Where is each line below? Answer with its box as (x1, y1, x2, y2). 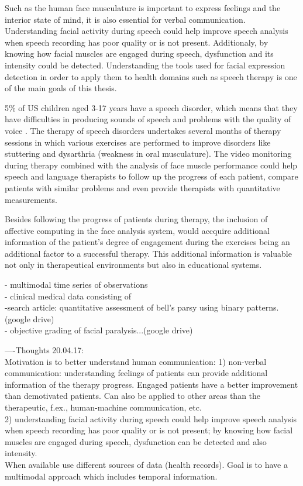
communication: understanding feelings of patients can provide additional (5, 367, 268, 379)
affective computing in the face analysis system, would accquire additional (5, 224, 270, 236)
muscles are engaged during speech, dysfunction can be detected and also (5, 435, 267, 447)
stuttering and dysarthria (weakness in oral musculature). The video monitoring (5, 147, 292, 160)
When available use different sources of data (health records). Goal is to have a (5, 458, 288, 470)
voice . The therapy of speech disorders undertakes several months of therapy (5, 124, 281, 136)
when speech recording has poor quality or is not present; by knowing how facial (5, 424, 293, 436)
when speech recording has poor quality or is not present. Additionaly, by (5, 36, 268, 48)
